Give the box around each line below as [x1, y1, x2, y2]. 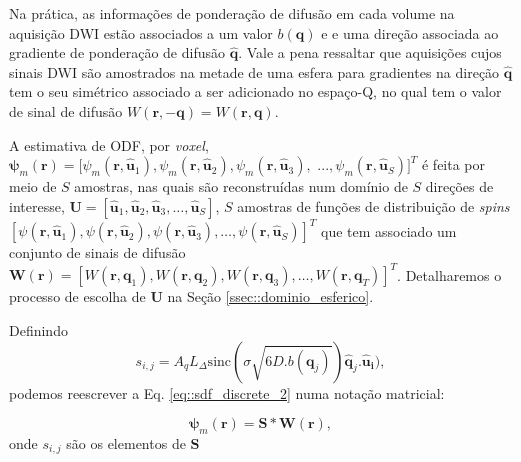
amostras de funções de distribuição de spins [237, 195, 510, 216]
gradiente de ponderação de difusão [9, 42, 226, 63]
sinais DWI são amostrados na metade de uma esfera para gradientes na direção [9, 61, 500, 82]
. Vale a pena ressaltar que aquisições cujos [238, 42, 502, 63]
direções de [425, 176, 494, 197]
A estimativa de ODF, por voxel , [9, 134, 209, 155]
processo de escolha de [9, 286, 146, 307]
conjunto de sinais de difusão [9, 242, 186, 263]
